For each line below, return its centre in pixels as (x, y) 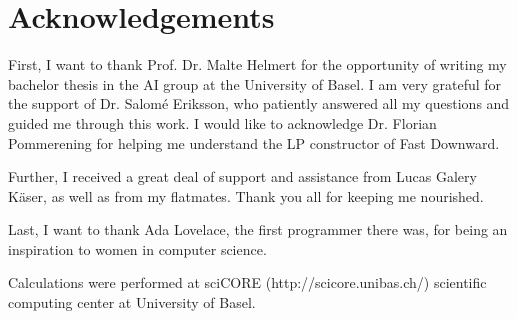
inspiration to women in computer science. (137, 248)
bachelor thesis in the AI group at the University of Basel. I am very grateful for (255, 83)
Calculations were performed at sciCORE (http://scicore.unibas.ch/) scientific (247, 282)
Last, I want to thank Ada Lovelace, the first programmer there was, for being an (258, 229)
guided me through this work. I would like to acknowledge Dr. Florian (222, 122)
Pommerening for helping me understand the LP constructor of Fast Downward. (254, 142)
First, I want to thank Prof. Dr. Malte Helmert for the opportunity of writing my (257, 64)
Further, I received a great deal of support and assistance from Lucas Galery (242, 176)
